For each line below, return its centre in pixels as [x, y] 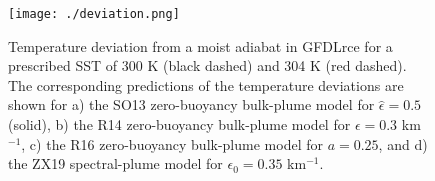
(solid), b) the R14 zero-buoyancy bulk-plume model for [179, 124]
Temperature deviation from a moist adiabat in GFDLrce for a [200, 45]
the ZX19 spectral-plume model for [115, 163]
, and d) [403, 143]
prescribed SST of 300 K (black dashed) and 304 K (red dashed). [207, 65]
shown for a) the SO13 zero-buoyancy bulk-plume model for [191, 104]
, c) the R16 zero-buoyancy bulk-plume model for [172, 143]
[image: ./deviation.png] [94, 14]
